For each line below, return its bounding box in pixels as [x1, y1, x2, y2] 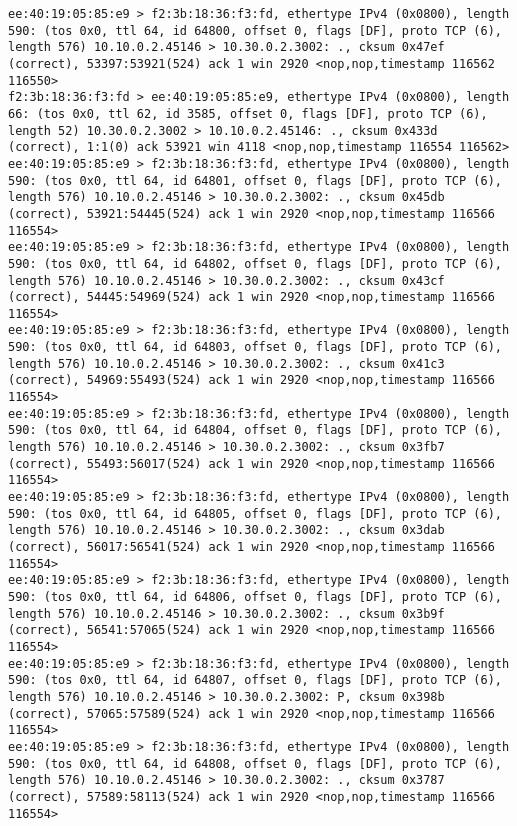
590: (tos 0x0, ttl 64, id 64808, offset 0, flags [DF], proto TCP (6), [8, 756, 502, 771]
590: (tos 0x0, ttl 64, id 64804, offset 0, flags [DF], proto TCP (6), [8, 423, 502, 438]
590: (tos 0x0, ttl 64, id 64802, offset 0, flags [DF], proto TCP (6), [8, 256, 502, 271]
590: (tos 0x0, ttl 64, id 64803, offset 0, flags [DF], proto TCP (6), [8, 340, 502, 355]
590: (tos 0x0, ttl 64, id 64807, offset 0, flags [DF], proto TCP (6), [8, 673, 502, 688]
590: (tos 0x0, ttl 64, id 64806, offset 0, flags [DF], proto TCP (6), [8, 589, 502, 604]
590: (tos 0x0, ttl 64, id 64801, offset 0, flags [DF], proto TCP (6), [8, 173, 502, 188]
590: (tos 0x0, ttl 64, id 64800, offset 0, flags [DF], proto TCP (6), [8, 23, 502, 38]
